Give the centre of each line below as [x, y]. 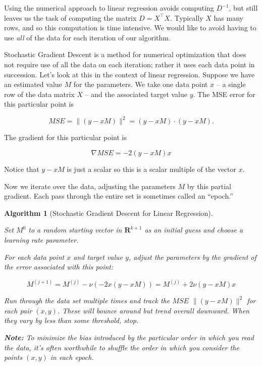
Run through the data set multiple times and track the [87, 301]
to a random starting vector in [75, 230]
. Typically [187, 17]
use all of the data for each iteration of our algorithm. [87, 37]
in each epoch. [72, 357]
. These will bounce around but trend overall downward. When [153, 310]
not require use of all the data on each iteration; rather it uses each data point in [129, 64]
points [13, 357]
